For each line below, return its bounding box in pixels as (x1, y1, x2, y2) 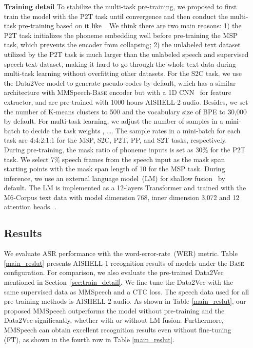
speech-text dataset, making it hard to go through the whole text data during (4, 58, 236, 69)
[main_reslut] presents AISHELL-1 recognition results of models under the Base (4, 257, 244, 268)
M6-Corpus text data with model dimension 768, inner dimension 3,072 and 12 (4, 192, 239, 202)
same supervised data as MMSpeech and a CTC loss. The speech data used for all (4, 286, 249, 296)
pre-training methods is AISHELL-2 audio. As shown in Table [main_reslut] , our (4, 296, 246, 306)
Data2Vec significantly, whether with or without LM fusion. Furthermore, (4, 315, 224, 325)
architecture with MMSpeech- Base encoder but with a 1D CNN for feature (4, 87, 232, 97)
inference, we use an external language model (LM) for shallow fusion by (4, 173, 225, 183)
